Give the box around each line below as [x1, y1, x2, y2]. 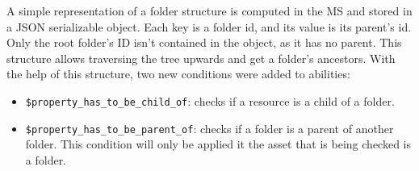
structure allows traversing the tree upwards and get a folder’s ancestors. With [6, 49, 396, 66]
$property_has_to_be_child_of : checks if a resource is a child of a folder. [25, 92, 395, 109]
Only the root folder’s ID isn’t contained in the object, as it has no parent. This [6, 34, 402, 51]
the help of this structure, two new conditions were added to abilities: [6, 65, 350, 82]
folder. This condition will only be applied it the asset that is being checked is [25, 136, 411, 152]
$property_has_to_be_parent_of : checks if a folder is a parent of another [25, 119, 394, 136]
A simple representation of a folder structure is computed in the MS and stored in [6, 2, 413, 19]
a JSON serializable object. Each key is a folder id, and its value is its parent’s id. [6, 18, 412, 35]
